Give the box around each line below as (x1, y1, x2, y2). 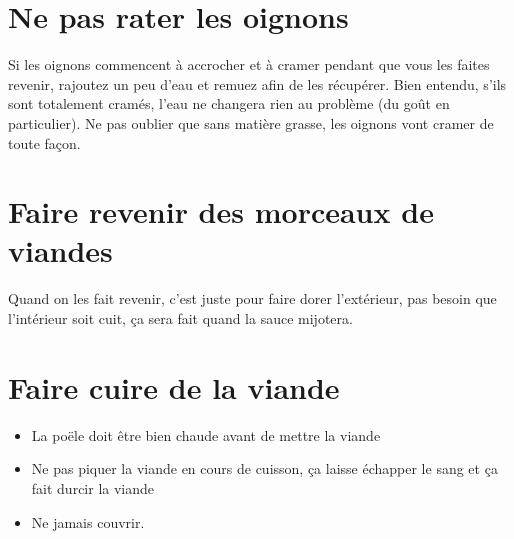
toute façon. (8, 132, 81, 153)
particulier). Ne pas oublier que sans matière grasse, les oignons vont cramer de (8, 112, 494, 133)
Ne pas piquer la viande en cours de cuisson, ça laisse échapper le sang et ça (31, 458, 498, 479)
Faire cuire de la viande (8, 366, 340, 407)
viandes (8, 230, 113, 271)
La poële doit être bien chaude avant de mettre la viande (31, 424, 381, 445)
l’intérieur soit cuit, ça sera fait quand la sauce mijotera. (8, 308, 353, 328)
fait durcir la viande (31, 477, 155, 498)
